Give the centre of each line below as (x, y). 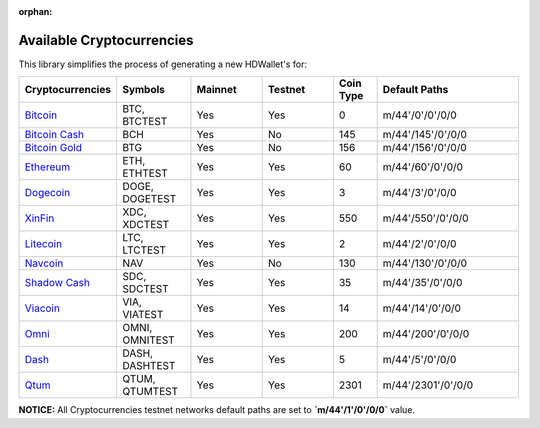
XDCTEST (145, 225)
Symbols (143, 90)
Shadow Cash (57, 283)
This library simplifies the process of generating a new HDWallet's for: (163, 64)
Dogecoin (47, 193)
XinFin (39, 218)
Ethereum (47, 167)
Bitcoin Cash (54, 135)
